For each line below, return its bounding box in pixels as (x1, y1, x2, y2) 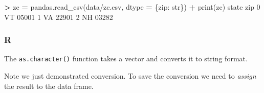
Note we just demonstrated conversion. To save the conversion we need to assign (4, 71, 256, 81)
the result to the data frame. (4, 80, 94, 91)
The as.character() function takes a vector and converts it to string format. (4, 53, 248, 64)
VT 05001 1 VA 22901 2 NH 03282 (4, 11, 113, 22)
